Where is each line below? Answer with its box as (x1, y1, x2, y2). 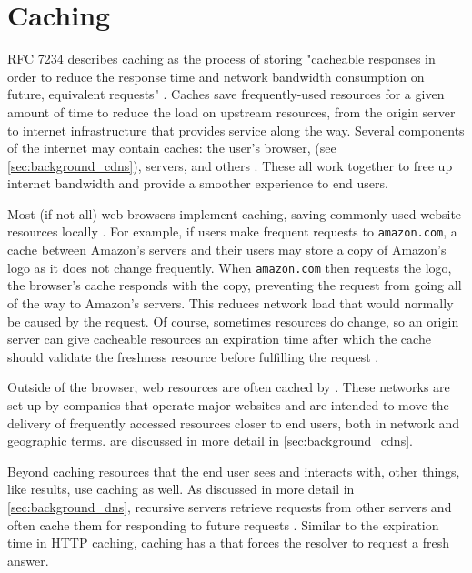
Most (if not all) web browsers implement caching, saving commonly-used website (7, 204, 462, 223)
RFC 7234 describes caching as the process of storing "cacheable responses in (7, 49, 436, 68)
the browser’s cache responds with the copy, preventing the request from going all (7, 276, 462, 295)
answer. (7, 550, 49, 569)
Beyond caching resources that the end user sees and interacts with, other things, (7, 461, 460, 480)
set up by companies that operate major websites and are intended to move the (7, 395, 449, 414)
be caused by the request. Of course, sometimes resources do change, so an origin (7, 311, 459, 330)
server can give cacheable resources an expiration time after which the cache (7, 329, 431, 348)
